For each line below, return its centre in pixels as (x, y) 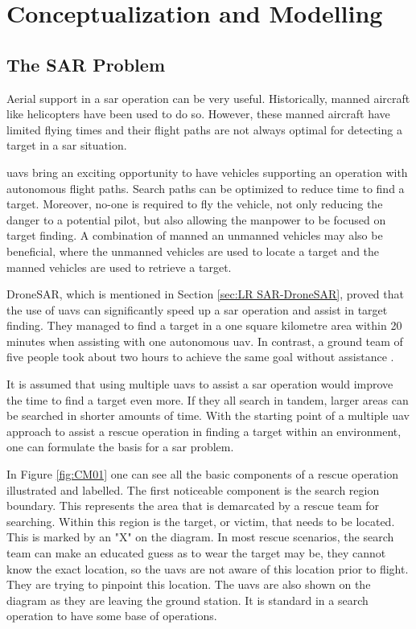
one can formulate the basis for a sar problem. (120, 447)
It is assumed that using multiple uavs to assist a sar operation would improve (200, 384)
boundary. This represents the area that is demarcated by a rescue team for (193, 506)
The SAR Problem (86, 64)
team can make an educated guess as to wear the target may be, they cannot (196, 553)
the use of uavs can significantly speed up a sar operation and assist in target (197, 309)
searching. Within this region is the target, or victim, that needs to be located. (201, 521)
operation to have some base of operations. (112, 616)
